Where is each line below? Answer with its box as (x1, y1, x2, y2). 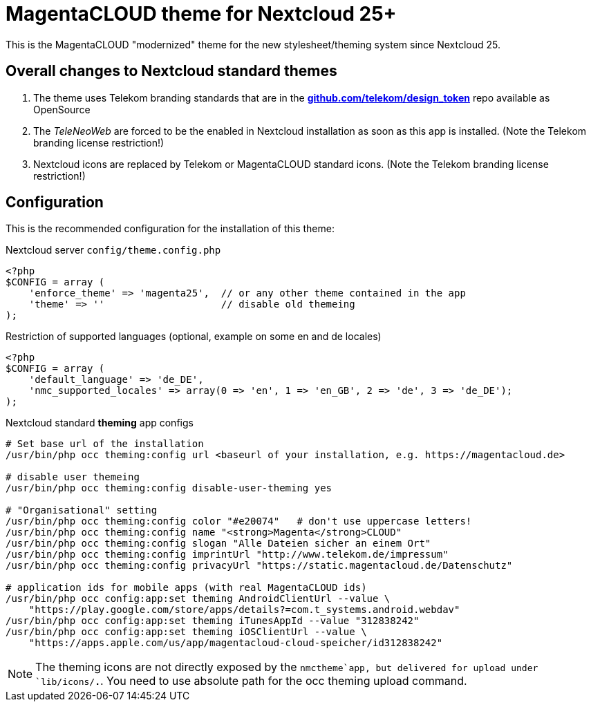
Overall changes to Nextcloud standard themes (6, 62, 337, 80)
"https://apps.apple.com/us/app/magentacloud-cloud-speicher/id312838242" (28, 637, 443, 649)
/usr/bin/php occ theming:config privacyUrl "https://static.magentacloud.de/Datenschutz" (6, 560, 513, 572)
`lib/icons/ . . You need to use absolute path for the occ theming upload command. (35, 674, 467, 688)
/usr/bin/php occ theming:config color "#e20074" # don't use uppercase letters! (6, 516, 472, 527)
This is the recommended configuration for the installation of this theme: (6, 223, 335, 235)
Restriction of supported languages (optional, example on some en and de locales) (6, 330, 382, 343)
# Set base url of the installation (6, 438, 204, 450)
